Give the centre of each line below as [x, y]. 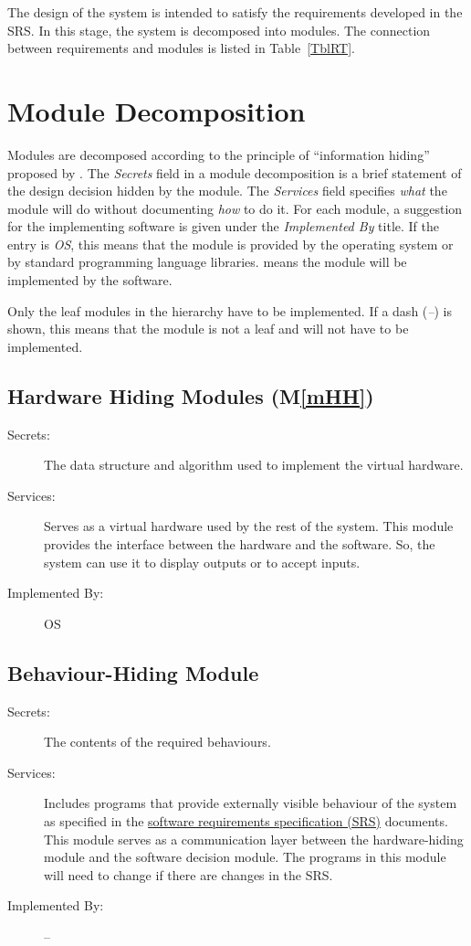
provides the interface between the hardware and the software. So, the [240, 544]
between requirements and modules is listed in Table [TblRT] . [181, 48]
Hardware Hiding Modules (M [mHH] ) [191, 395]
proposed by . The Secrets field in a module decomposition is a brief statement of [235, 172]
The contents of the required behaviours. [157, 742]
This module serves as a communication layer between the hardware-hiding [254, 839]
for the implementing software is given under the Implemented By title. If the [223, 226]
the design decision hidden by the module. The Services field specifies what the [227, 191]
